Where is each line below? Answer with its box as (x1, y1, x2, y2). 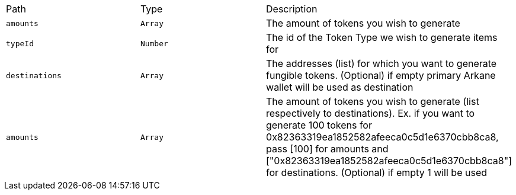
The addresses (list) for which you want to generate (266, 57, 497, 69)
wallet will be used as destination (266, 81, 414, 93)
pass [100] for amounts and (266, 143, 389, 155)
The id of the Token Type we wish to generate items (266, 31, 498, 43)
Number (140, 39, 168, 48)
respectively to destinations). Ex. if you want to (266, 107, 475, 119)
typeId (6, 39, 34, 48)
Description (266, 3, 318, 15)
